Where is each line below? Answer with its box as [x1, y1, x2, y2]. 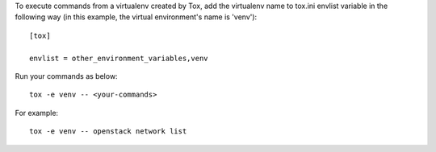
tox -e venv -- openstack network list [29, 127, 187, 136]
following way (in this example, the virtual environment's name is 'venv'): [15, 12, 258, 22]
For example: [15, 108, 59, 117]
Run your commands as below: [15, 71, 118, 80]
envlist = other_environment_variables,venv [29, 53, 209, 63]
